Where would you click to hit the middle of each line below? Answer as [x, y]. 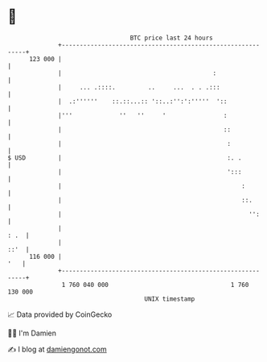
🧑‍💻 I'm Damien [32, 333]
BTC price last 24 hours [172, 38]
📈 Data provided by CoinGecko [60, 314]
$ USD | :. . [125, 158]
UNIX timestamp [170, 299]
